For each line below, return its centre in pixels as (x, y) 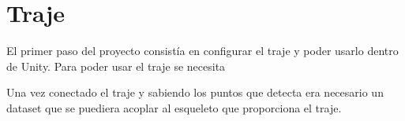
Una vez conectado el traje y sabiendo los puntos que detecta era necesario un (195, 92)
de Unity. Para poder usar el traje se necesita (116, 66)
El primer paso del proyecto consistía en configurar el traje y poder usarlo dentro (202, 51)
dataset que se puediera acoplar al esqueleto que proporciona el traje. (174, 107)
